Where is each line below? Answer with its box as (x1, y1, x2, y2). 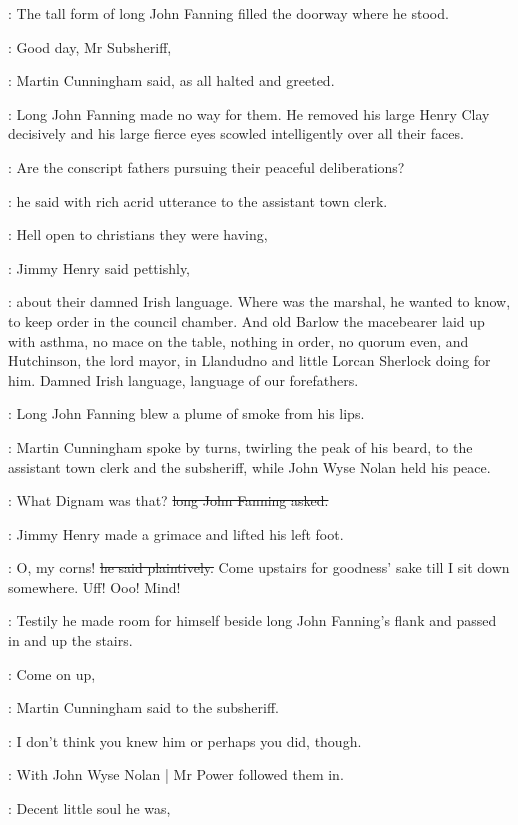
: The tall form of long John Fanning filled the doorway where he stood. (8, 3, 449, 23)
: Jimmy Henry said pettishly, (8, 257, 191, 278)
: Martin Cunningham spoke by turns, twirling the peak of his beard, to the (8, 436, 473, 457)
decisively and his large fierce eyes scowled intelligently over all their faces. (8, 123, 464, 144)
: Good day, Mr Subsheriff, (8, 36, 172, 57)
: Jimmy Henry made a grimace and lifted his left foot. (8, 523, 344, 544)
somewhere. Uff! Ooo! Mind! (8, 576, 181, 597)
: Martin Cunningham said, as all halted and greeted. (8, 70, 335, 91)
